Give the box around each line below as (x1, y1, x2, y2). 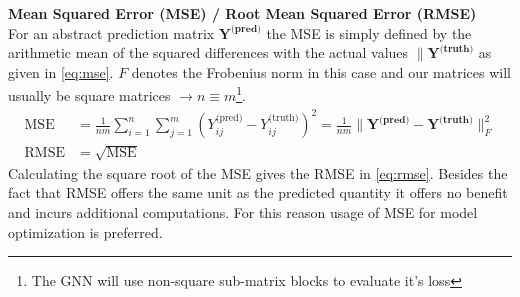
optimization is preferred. (8, 221, 163, 242)
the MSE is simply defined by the (266, 22, 472, 43)
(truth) (268, 113, 299, 124)
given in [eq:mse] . (8, 61, 114, 82)
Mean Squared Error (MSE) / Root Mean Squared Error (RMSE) (8, 3, 477, 23)
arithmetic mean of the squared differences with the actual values (8, 42, 409, 63)
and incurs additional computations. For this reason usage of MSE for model (8, 201, 478, 222)
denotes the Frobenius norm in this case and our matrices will (131, 61, 511, 82)
